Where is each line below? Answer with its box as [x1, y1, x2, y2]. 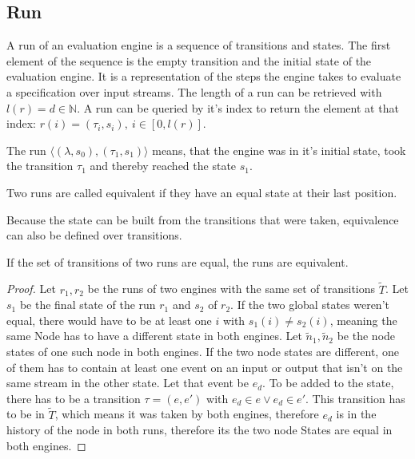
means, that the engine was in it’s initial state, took [152, 141, 406, 158]
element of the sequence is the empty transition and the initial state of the [6, 52, 372, 69]
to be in [6, 406, 45, 422]
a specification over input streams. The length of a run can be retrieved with [6, 83, 382, 100]
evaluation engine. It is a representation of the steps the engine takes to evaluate [6, 68, 401, 85]
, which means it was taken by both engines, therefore [54, 406, 319, 422]
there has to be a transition [6, 390, 141, 406]
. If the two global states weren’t [230, 296, 389, 313]
